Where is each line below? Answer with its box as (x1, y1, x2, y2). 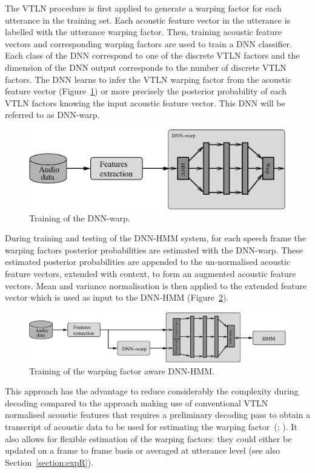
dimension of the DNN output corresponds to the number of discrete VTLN (5, 60, 287, 73)
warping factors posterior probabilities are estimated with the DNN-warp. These (5, 243, 303, 256)
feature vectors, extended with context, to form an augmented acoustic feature (5, 267, 296, 279)
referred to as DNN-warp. (5, 108, 100, 121)
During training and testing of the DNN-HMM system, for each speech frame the (5, 232, 307, 244)
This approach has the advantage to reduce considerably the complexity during (5, 385, 299, 397)
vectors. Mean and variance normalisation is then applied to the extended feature (5, 279, 307, 292)
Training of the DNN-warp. (29, 211, 130, 224)
